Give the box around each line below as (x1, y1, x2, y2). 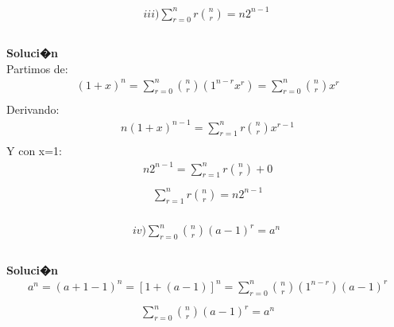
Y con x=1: (6, 142, 62, 159)
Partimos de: (6, 60, 68, 76)
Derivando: (6, 100, 60, 117)
